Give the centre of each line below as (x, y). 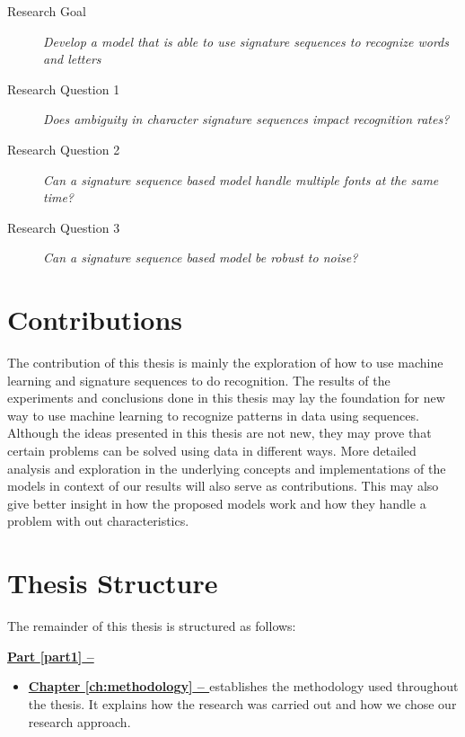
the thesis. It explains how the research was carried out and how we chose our (242, 703)
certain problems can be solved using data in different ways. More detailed (212, 451)
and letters (72, 59)
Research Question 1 (64, 89)
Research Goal (47, 11)
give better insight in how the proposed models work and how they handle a (217, 503)
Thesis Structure (113, 583)
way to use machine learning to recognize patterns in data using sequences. (213, 415)
